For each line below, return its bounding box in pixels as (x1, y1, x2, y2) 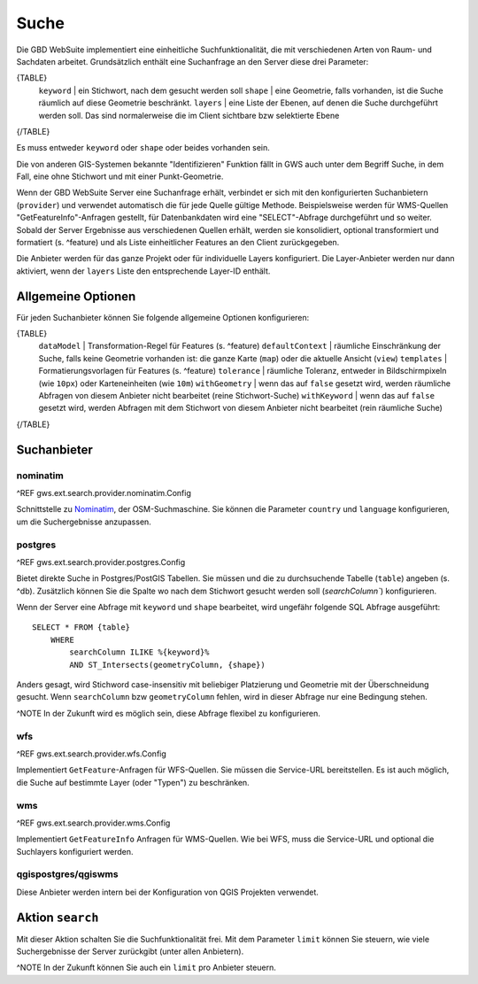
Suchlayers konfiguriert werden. (16, 846, 134, 856)
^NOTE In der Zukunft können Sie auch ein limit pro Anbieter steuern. (16, 962, 276, 973)
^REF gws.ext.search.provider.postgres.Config (16, 556, 186, 567)
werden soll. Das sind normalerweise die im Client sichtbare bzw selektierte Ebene (38, 110, 340, 120)
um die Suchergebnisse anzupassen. (16, 516, 152, 527)
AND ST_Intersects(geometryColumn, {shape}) (69, 660, 266, 670)
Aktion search (16, 910, 99, 925)
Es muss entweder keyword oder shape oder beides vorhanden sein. (16, 143, 270, 153)
